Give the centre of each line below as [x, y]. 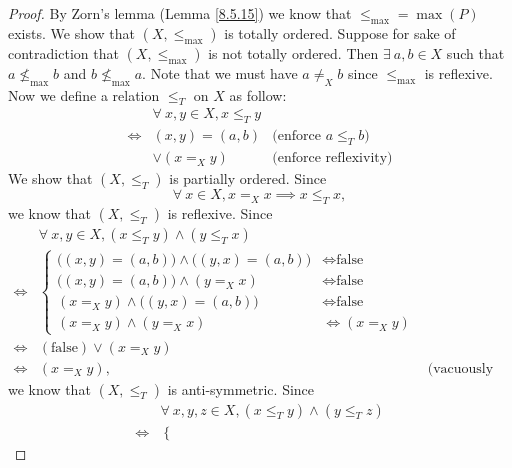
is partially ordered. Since [248, 178]
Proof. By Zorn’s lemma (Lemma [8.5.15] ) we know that [180, 13]
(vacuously [460, 368]
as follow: [258, 94]
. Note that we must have [220, 72]
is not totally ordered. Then [293, 52]
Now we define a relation [84, 94]
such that [475, 52]
